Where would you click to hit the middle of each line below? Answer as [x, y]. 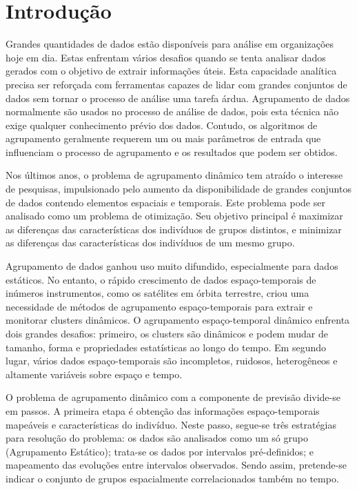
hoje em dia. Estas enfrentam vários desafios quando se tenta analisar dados [166, 57]
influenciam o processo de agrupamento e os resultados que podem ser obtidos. [172, 151]
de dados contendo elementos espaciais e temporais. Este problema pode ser [165, 202]
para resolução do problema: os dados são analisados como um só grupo [157, 438]
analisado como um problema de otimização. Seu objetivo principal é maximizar [174, 216]
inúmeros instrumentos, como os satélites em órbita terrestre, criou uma [157, 293]
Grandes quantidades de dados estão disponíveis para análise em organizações [170, 44]
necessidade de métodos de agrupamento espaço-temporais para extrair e [159, 306]
